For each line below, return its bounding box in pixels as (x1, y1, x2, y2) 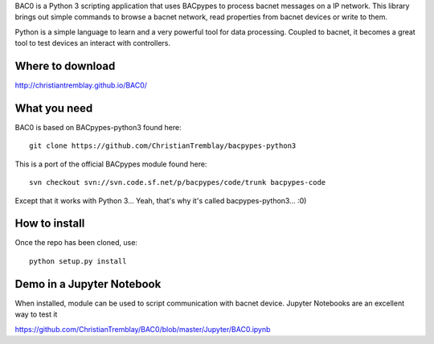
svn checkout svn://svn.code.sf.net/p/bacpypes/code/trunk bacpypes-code (29, 178, 326, 187)
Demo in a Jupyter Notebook (14, 277, 162, 291)
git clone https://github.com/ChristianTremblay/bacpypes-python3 (29, 141, 297, 150)
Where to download (14, 59, 116, 72)
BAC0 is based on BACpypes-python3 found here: (14, 122, 182, 132)
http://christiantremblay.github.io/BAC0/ (14, 80, 148, 90)
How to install (14, 217, 85, 231)
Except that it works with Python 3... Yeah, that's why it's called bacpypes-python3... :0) (14, 195, 307, 205)
